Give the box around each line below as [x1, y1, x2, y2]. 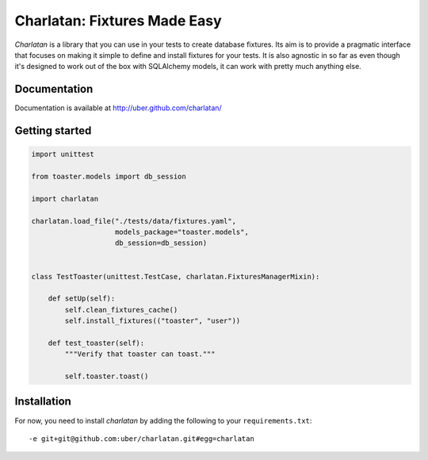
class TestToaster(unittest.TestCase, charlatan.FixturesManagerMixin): [31, 272, 320, 281]
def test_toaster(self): [48, 338, 145, 347]
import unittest [31, 150, 95, 159]
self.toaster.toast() [64, 372, 149, 381]
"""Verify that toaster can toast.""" [64, 350, 216, 358]
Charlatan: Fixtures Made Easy [14, 12, 222, 29]
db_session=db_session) [115, 239, 208, 247]
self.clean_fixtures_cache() [64, 305, 178, 314]
